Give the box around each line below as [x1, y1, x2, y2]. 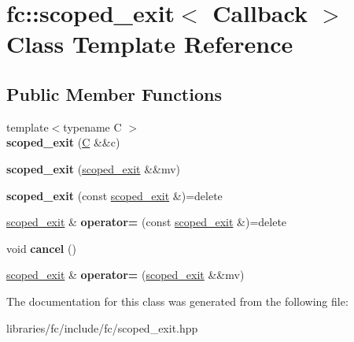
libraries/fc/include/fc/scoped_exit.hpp [6, 319, 198, 336]
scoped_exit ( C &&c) [6, 134, 120, 151]
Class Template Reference [6, 28, 293, 60]
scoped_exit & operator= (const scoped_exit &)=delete [6, 214, 287, 230]
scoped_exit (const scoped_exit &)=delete [6, 187, 223, 203]
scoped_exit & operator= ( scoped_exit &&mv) [6, 266, 245, 283]
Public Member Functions [6, 81, 222, 106]
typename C [63, 118, 122, 135]
